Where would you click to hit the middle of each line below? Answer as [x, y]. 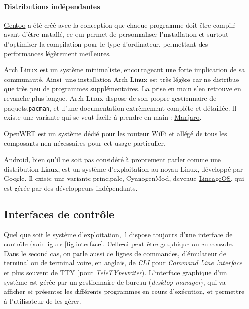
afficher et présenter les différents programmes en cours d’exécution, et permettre [124, 291]
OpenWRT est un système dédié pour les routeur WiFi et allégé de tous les [116, 133]
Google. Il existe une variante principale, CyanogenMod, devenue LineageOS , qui [124, 178]
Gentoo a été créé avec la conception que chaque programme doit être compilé [120, 24]
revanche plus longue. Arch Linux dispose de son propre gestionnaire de [110, 98]
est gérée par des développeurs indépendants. [71, 187]
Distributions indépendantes [52, 6]
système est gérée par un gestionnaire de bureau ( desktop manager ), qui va [115, 282]
